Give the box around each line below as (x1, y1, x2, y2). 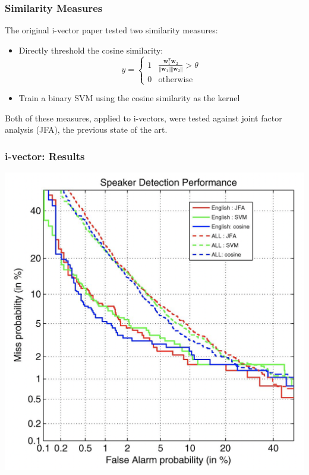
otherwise (158, 75, 193, 84)
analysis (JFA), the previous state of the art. (5, 123, 168, 136)
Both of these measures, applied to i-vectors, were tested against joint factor (5, 111, 282, 124)
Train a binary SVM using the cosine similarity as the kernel (18, 92, 240, 104)
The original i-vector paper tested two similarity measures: (5, 24, 218, 36)
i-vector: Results (5, 148, 85, 163)
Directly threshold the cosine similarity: (18, 43, 163, 56)
